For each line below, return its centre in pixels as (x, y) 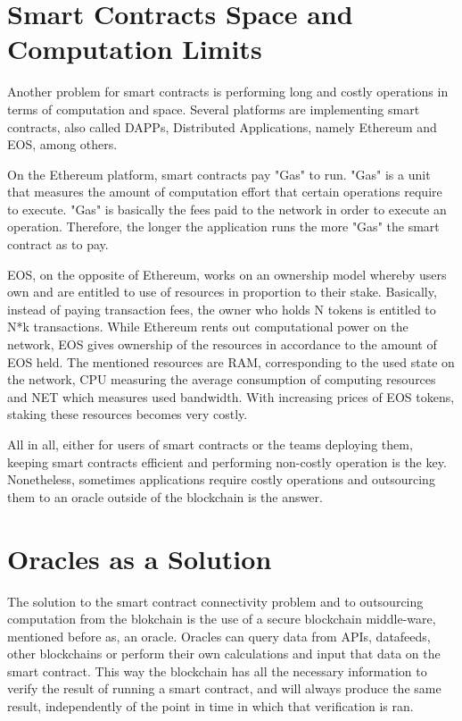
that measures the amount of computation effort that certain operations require (225, 192)
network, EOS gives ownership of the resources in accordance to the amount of (222, 344)
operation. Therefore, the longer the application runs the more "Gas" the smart (223, 226)
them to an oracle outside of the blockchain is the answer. (165, 496)
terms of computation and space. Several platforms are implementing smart (214, 109)
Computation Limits (135, 49)
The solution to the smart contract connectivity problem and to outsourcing (215, 601)
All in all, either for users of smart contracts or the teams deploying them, (210, 444)
